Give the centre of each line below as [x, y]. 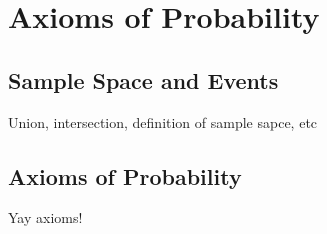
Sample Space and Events [143, 79]
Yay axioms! [45, 217]
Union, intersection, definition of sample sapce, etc [163, 121]
